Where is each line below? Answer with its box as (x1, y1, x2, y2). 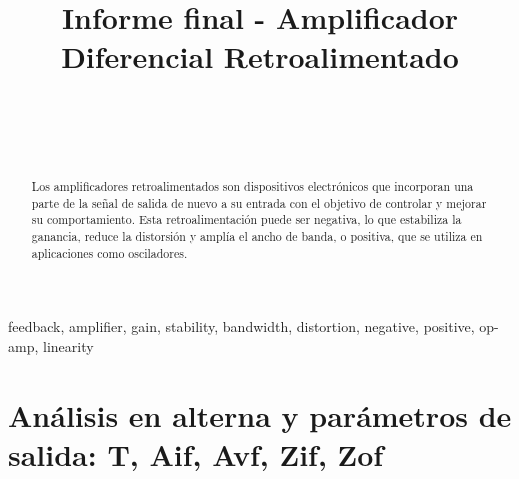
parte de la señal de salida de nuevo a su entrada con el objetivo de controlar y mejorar (31, 194, 487, 211)
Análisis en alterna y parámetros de (8, 394, 512, 435)
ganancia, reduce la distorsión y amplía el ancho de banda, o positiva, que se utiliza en (31, 227, 483, 244)
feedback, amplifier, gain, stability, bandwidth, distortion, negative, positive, (8, 316, 475, 337)
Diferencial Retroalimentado (61, 36, 459, 77)
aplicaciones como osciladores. (31, 244, 188, 261)
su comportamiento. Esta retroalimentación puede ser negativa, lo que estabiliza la (31, 211, 462, 228)
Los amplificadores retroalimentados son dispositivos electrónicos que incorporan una (31, 177, 474, 194)
